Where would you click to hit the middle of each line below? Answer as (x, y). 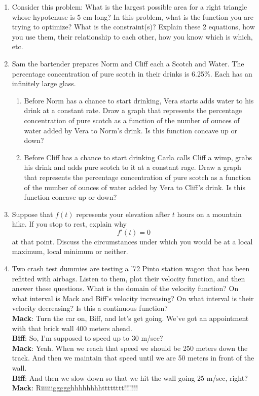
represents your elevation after (123, 214)
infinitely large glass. (44, 83)
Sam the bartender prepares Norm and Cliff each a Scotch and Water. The (128, 63)
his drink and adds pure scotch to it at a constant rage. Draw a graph (133, 167)
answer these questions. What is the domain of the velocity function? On (125, 288)
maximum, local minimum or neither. (70, 251)
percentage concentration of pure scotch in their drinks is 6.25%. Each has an (132, 73)
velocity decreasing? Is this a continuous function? (90, 308)
